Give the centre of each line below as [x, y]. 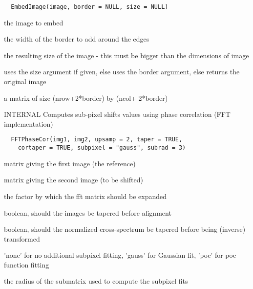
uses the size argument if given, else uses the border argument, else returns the [122, 72]
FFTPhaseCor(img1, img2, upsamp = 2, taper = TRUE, [97, 140]
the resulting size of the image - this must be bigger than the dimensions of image [126, 55]
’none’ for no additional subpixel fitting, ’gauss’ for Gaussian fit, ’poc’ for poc [120, 255]
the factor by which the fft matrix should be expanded [85, 196]
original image [25, 81]
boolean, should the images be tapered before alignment [88, 212]
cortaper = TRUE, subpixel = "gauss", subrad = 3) [102, 148]
